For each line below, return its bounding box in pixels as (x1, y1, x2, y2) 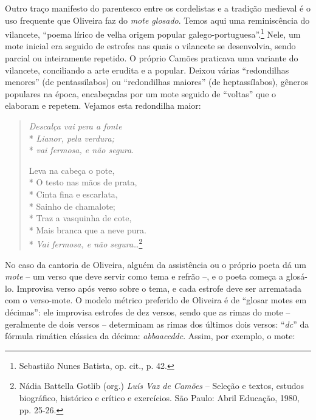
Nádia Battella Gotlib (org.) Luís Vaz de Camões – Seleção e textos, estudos (19, 379, 304, 392)
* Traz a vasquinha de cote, (29, 212, 132, 224)
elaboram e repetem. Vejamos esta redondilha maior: (5, 99, 201, 112)
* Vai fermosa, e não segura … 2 (29, 236, 143, 250)
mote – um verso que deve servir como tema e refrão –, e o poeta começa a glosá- (5, 270, 307, 283)
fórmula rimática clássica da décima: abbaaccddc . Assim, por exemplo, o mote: (5, 329, 295, 342)
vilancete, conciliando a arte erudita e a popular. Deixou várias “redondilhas (5, 63, 289, 76)
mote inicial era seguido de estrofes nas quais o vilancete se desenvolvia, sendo (5, 40, 296, 52)
